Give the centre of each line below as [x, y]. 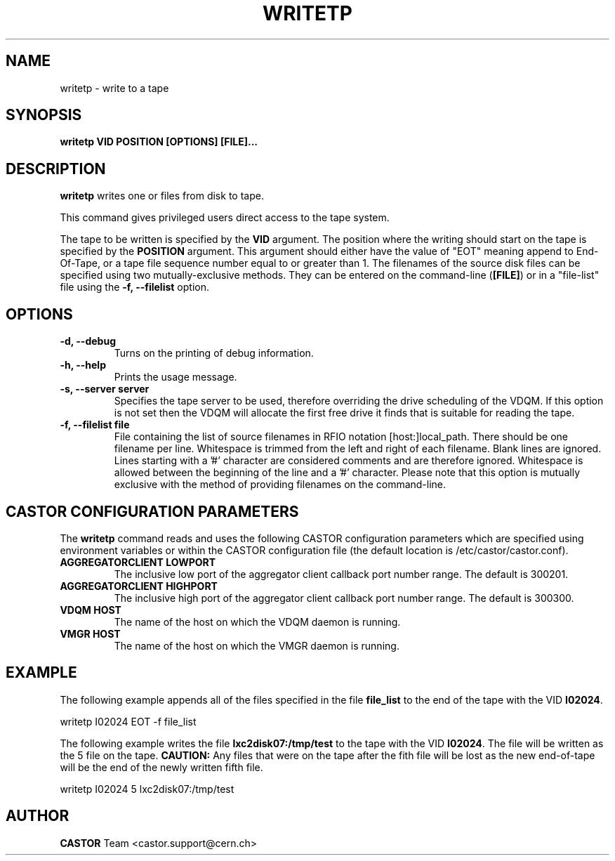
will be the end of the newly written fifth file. [161, 767]
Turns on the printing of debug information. [214, 353]
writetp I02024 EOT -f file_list [128, 721]
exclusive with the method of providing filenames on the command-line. [280, 485]
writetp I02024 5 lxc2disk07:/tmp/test [147, 789]
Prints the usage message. [176, 377]
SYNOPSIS [44, 115]
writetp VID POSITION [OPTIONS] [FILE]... [159, 142]
